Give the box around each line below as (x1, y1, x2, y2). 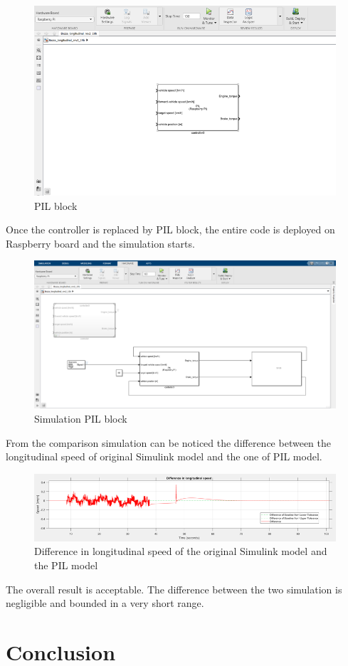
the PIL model (34, 558, 98, 572)
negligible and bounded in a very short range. (6, 596, 204, 610)
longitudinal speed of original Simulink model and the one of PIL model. (6, 449, 322, 464)
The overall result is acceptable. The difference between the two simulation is (6, 581, 342, 596)
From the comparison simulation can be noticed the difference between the (6, 435, 331, 450)
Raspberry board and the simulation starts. (6, 236, 195, 250)
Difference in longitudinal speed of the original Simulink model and (34, 544, 327, 559)
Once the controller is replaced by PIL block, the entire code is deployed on (6, 222, 335, 237)
